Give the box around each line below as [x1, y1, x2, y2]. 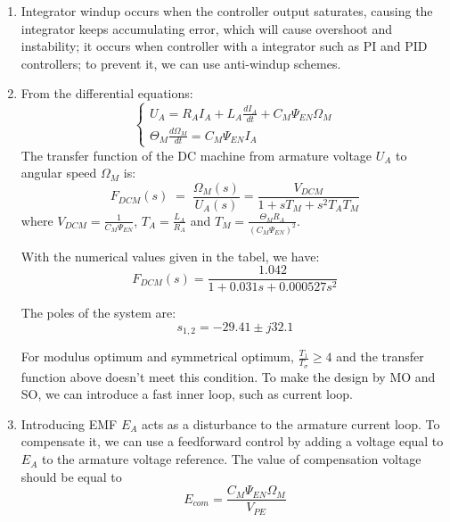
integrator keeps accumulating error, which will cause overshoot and [20, 19, 392, 37]
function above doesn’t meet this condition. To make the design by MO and [20, 367, 436, 385]
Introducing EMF [20, 414, 118, 433]
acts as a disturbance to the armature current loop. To [142, 414, 440, 433]
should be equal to [20, 467, 122, 485]
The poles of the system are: [20, 303, 176, 322]
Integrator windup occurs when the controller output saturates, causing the [20, 2, 433, 20]
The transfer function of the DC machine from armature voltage [20, 145, 372, 164]
